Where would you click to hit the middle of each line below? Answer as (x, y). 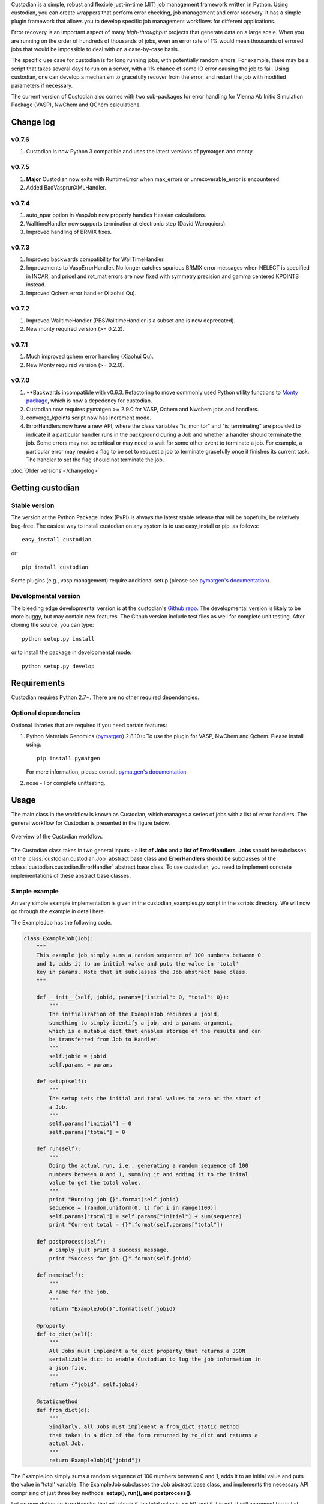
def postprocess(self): (71, 1241)
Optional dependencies (46, 713)
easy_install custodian (57, 540)
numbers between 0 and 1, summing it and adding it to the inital (149, 1174)
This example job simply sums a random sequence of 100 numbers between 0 (148, 955)
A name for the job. (79, 1292)
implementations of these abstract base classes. (71, 875)
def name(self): (60, 1275)
